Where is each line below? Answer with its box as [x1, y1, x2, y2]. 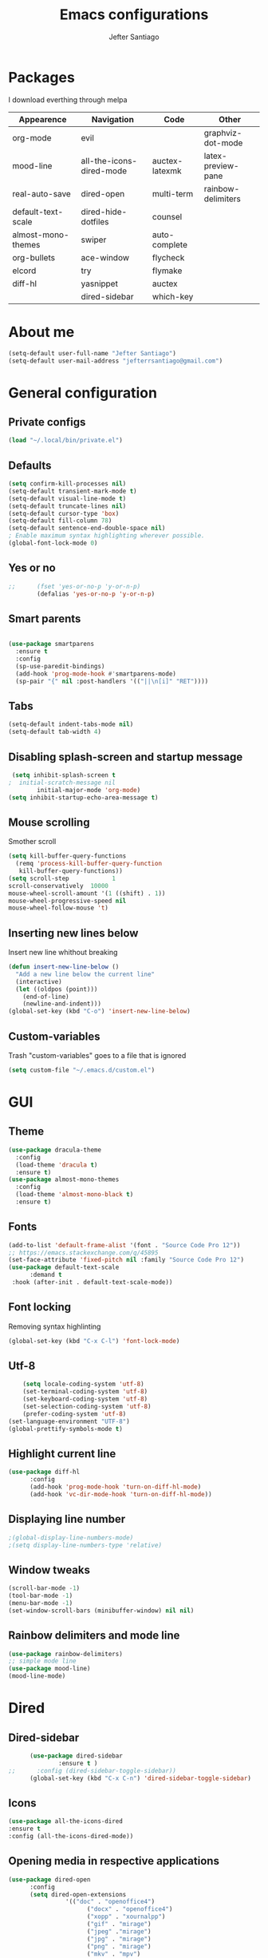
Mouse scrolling [8, 815, 90, 829]
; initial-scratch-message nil [8, 779, 116, 787]
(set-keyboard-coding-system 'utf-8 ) [22, 1395, 148, 1403]
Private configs [8, 415, 86, 429]
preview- [203, 160, 239, 171]
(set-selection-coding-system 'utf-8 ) [22, 1403, 152, 1411]
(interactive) [15, 977, 62, 985]
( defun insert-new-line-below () [8, 963, 120, 971]
